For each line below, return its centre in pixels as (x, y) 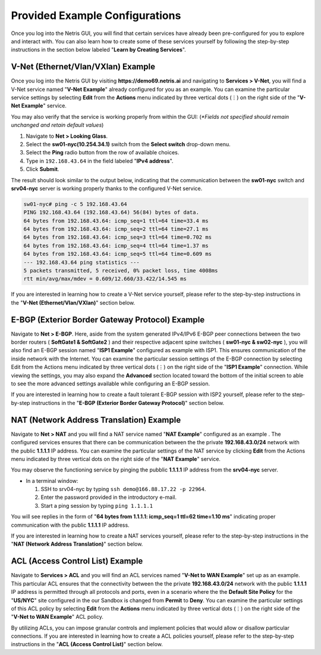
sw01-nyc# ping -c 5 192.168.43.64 (75, 204)
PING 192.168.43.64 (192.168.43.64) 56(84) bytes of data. (111, 213)
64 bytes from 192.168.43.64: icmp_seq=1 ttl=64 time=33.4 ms (116, 221)
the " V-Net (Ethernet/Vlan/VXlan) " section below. (73, 302)
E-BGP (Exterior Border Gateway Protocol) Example (108, 320)
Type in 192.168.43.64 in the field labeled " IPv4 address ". (100, 161)
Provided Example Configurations (96, 15)
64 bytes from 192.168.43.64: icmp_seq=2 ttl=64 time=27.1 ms (116, 229)
